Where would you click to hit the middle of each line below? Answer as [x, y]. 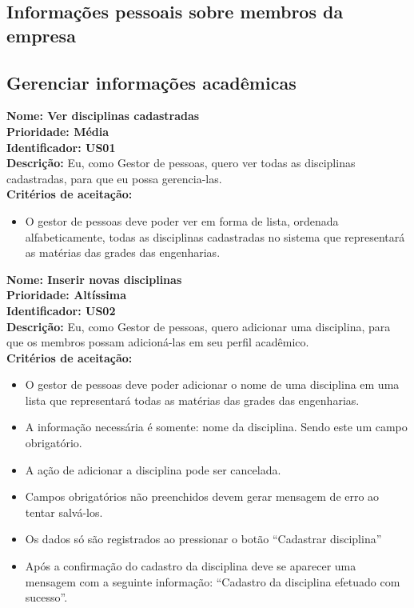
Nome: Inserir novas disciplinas [94, 279]
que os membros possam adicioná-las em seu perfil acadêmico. [158, 342]
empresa [41, 35]
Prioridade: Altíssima [66, 295]
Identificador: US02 [61, 310]
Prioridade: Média [58, 131]
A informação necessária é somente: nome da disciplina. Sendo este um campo [216, 427]
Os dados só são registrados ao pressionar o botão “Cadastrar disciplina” [203, 539]
